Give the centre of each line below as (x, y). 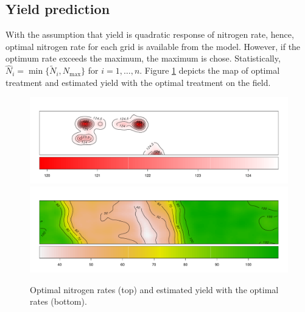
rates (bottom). (58, 301)
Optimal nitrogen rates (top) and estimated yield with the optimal (154, 289)
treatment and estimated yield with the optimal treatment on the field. (138, 82)
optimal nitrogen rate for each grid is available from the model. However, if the (153, 46)
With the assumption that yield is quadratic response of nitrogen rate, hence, (150, 34)
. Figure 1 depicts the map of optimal (210, 70)
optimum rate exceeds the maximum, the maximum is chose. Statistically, (143, 58)
